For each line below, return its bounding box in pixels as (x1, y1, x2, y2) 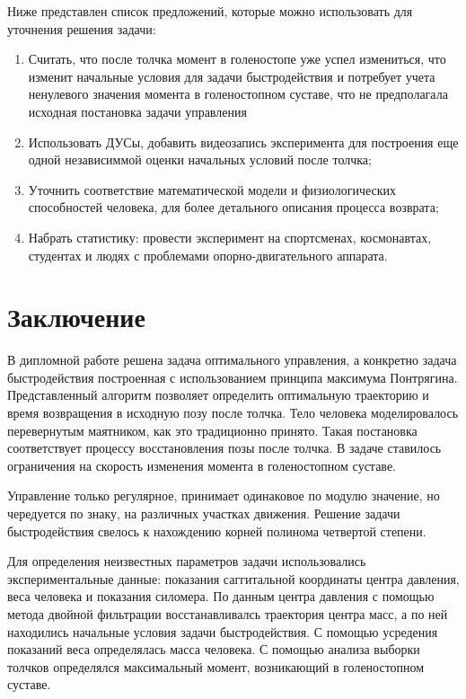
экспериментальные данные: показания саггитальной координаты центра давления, (7, 569, 460, 588)
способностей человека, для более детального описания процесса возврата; (28, 198, 439, 217)
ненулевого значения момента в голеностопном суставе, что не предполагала (28, 84, 448, 103)
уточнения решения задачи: (7, 19, 156, 38)
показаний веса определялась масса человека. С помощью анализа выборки (7, 640, 420, 659)
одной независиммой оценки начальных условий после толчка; (28, 150, 372, 169)
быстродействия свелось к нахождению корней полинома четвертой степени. (7, 521, 426, 540)
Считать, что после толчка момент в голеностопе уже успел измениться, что (28, 49, 446, 68)
